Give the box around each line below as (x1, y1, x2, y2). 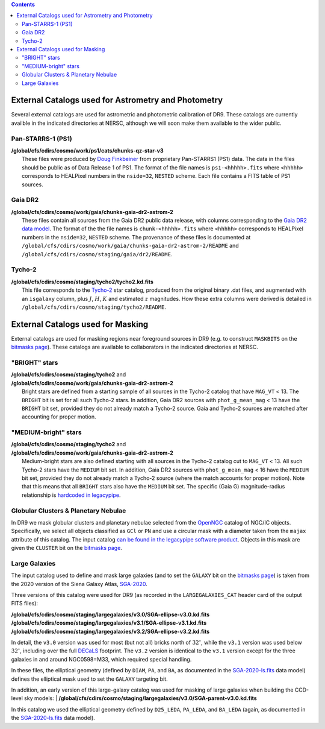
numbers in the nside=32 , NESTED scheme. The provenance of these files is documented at (22, 233, 251, 241)
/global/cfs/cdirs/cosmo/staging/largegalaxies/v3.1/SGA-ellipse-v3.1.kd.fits (11, 619, 207, 626)
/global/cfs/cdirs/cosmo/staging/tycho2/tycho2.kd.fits (11, 278, 153, 285)
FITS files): (11, 600, 39, 607)
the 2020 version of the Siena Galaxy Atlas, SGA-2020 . (11, 580, 147, 587)
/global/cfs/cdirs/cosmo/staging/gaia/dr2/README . (22, 250, 173, 257)
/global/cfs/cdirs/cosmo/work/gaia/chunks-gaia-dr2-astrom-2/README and (22, 242, 239, 250)
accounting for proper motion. (22, 413, 96, 420)
